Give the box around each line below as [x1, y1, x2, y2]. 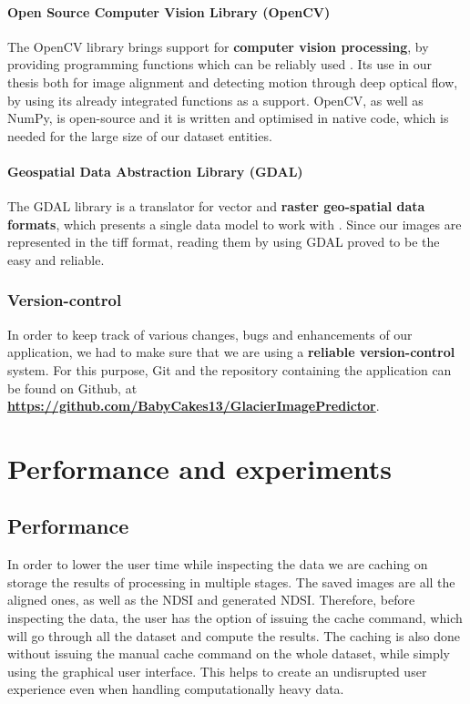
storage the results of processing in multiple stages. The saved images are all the [7, 572, 455, 591]
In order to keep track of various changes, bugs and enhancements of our [7, 324, 413, 343]
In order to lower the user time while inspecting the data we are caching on [7, 555, 428, 574]
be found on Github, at [7, 378, 138, 397]
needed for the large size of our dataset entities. [7, 126, 272, 145]
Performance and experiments [7, 449, 392, 486]
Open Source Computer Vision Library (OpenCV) [7, 2, 331, 21]
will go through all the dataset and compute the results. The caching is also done [7, 626, 461, 645]
